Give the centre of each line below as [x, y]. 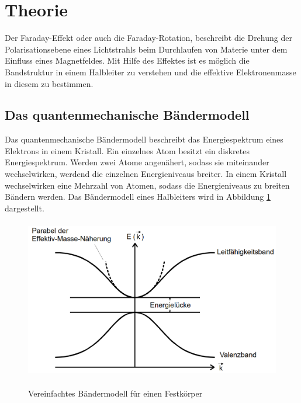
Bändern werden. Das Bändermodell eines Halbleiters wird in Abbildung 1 [138, 197]
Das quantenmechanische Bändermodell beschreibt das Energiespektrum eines [144, 139]
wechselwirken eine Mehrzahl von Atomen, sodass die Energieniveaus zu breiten [147, 185]
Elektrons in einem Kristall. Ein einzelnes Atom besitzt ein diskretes [127, 150]
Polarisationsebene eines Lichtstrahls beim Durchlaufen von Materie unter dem [146, 49]
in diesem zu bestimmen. [49, 83]
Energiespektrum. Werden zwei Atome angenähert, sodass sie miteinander [137, 162]
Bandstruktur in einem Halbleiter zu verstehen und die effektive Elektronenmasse [150, 72]
